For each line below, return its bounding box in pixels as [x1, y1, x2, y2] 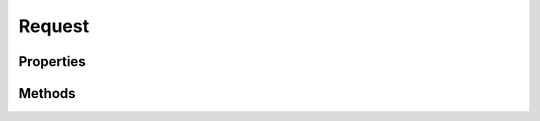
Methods [18, 85, 76, 102]
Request [18, 15, 90, 37]
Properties [18, 53, 86, 70]
